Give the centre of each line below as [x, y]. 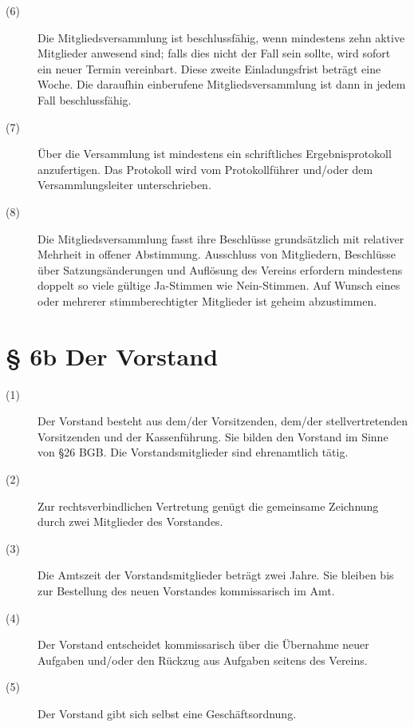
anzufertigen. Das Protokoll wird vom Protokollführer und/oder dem [205, 169]
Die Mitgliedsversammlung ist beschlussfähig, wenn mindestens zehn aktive [221, 37]
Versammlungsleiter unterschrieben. [124, 185]
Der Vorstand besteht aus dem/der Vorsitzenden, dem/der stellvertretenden [223, 421]
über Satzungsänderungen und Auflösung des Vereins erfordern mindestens [220, 269]
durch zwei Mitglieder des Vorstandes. [130, 522]
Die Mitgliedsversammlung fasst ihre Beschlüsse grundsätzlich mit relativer [221, 238]
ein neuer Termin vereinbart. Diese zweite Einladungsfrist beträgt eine [209, 68]
